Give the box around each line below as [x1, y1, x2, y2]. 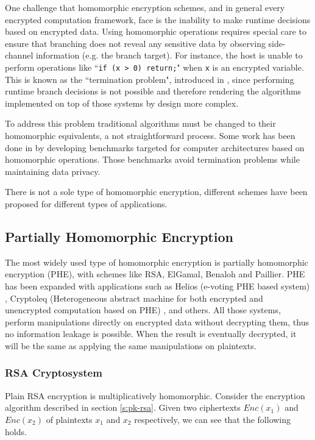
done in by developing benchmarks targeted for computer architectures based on [5, 141, 305, 154]
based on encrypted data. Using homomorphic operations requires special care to [5, 25, 306, 38]
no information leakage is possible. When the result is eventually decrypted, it [5, 327, 297, 340]
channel [5, 49, 34, 62]
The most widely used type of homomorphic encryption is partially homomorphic [5, 255, 308, 268]
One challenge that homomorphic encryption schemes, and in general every [5, 1, 285, 13]
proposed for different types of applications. [5, 197, 168, 210]
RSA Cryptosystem [5, 365, 102, 380]
